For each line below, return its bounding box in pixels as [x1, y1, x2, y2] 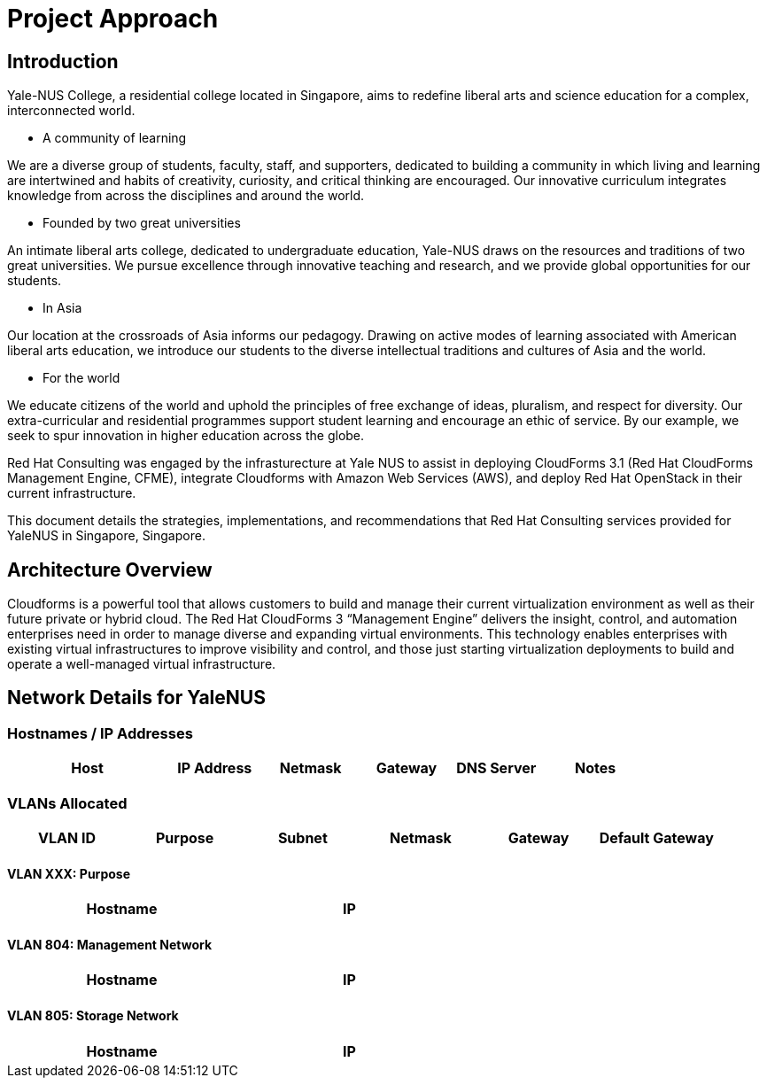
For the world [43, 370, 120, 386]
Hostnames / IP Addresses [7, 724, 193, 742]
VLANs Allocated [7, 794, 128, 812]
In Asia [43, 300, 82, 316]
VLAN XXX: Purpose [7, 865, 130, 881]
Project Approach [7, 4, 219, 34]
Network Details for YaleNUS [7, 686, 266, 709]
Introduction [7, 50, 119, 73]
